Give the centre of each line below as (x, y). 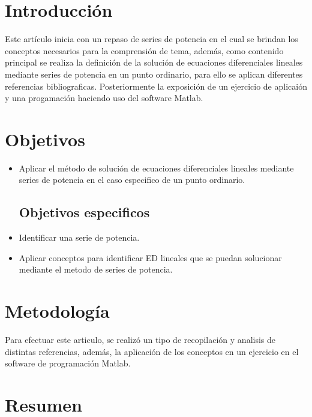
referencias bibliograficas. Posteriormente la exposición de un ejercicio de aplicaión (156, 86)
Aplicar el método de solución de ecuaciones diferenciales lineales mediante (156, 168)
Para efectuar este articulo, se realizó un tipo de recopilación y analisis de (140, 340)
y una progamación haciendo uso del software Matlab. (104, 98)
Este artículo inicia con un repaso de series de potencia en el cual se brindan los (151, 39)
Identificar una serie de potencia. (79, 237)
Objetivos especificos (84, 212)
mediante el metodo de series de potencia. (96, 269)
